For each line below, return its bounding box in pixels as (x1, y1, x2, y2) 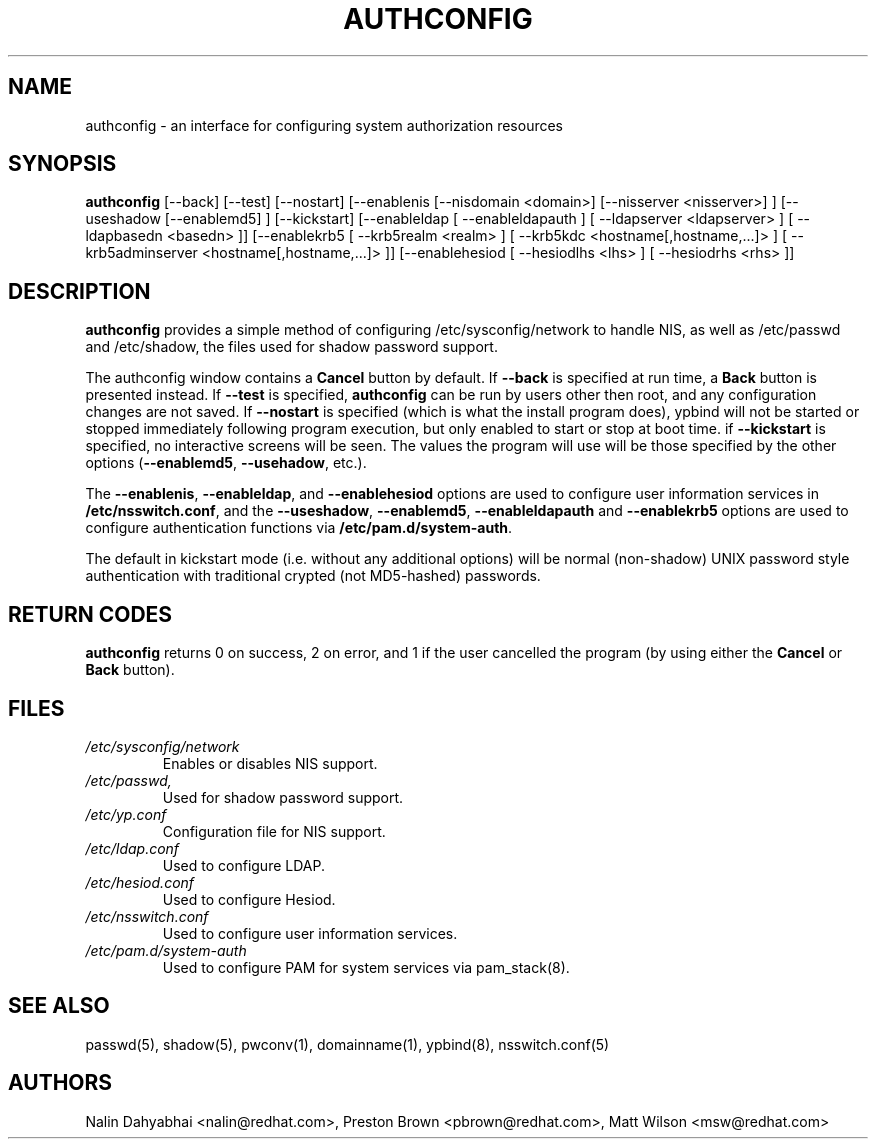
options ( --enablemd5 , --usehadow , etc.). (85, 454, 367, 472)
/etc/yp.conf (85, 805, 167, 823)
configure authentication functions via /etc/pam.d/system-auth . (85, 519, 513, 537)
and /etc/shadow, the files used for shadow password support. (85, 338, 498, 356)
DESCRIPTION (8, 278, 151, 304)
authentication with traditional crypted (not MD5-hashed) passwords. (85, 567, 541, 585)
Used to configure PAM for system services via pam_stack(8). (162, 958, 570, 976)
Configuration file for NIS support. (162, 822, 386, 840)
